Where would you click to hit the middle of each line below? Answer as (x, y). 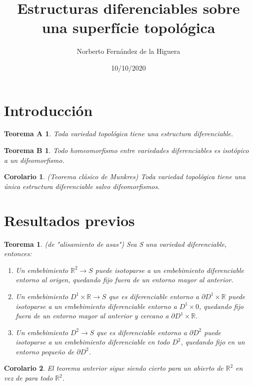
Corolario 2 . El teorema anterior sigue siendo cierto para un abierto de (114, 368)
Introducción (48, 110)
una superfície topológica (128, 27)
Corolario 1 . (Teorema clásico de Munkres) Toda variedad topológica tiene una (125, 176)
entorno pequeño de (45, 351)
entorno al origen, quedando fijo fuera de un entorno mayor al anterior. (125, 280)
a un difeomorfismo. (34, 160)
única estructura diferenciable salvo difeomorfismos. (82, 186)
